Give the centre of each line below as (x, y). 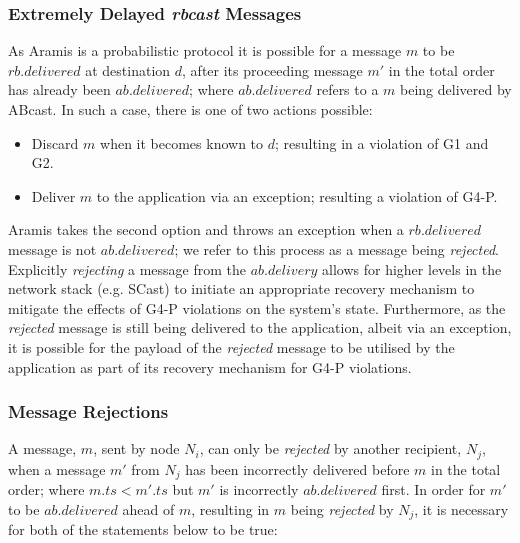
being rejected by (342, 508)
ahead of (148, 508)
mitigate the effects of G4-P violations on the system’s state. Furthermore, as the (257, 307)
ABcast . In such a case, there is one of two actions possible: (190, 109)
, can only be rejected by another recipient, (330, 448)
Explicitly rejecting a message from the (127, 268)
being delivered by (456, 89)
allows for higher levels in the (412, 268)
